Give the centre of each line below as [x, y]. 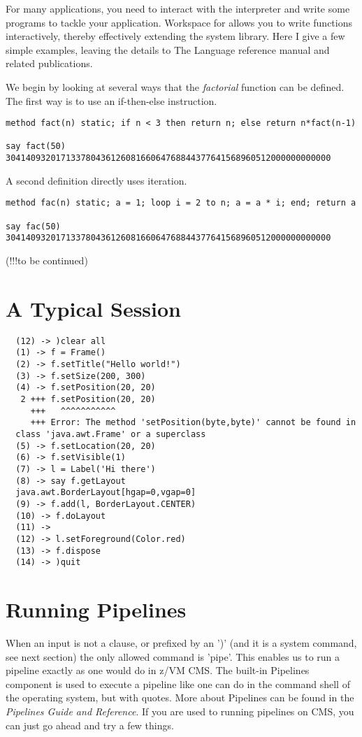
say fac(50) [33, 226]
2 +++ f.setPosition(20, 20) [88, 399]
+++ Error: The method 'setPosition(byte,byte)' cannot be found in [193, 423]
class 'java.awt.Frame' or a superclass [111, 434]
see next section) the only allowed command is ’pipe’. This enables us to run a [173, 656]
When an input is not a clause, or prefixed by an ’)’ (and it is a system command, [181, 642]
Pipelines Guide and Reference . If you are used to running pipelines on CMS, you [180, 711]
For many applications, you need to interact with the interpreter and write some [178, 8]
